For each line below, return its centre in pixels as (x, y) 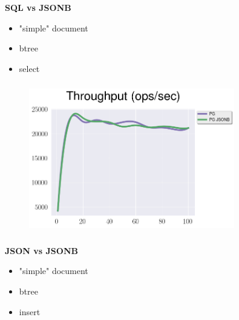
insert (30, 311)
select (29, 68)
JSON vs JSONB (41, 250)
